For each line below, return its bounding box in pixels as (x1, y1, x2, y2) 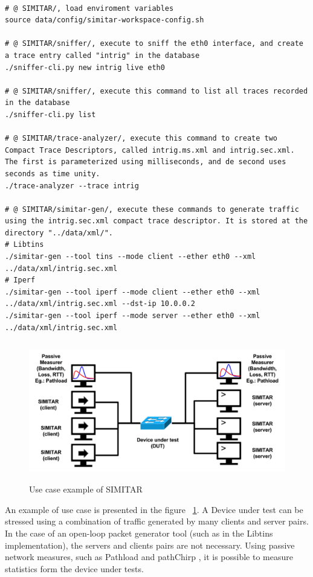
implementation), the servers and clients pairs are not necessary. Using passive (5, 538, 295, 551)
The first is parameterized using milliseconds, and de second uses (5, 158, 286, 167)
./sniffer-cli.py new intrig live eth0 (5, 63, 165, 72)
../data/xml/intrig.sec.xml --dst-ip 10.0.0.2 (5, 299, 195, 308)
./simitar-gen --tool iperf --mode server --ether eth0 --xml (5, 311, 260, 320)
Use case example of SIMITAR (29, 483, 143, 496)
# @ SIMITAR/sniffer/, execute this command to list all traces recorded (5, 86, 308, 95)
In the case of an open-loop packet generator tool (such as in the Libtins (5, 526, 273, 539)
